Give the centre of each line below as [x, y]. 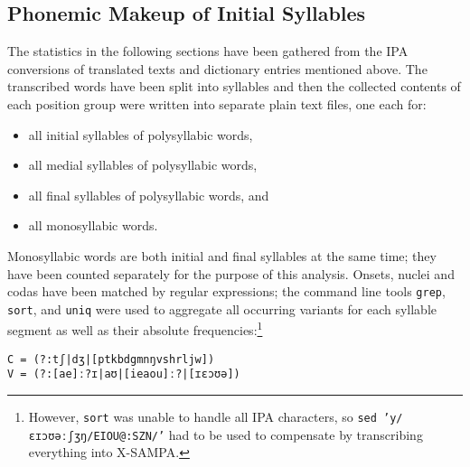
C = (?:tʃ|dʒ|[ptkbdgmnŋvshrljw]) [111, 359]
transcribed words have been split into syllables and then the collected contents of [234, 86]
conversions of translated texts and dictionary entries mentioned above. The [217, 68]
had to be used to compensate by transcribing [296, 434]
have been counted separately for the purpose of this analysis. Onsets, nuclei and [231, 273]
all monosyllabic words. [93, 225]
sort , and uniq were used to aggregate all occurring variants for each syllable [222, 308]
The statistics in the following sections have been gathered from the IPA [208, 51]
